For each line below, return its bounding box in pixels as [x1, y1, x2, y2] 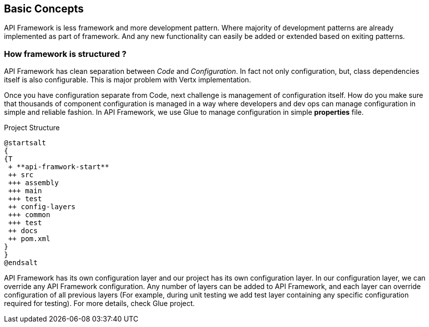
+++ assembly [8, 179, 59, 187]
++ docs [8, 227, 38, 235]
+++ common [8, 211, 50, 219]
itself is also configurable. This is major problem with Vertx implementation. [4, 75, 251, 84]
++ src [8, 171, 34, 179]
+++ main [8, 187, 42, 195]
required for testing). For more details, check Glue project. [4, 299, 195, 308]
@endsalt [4, 259, 38, 267]
